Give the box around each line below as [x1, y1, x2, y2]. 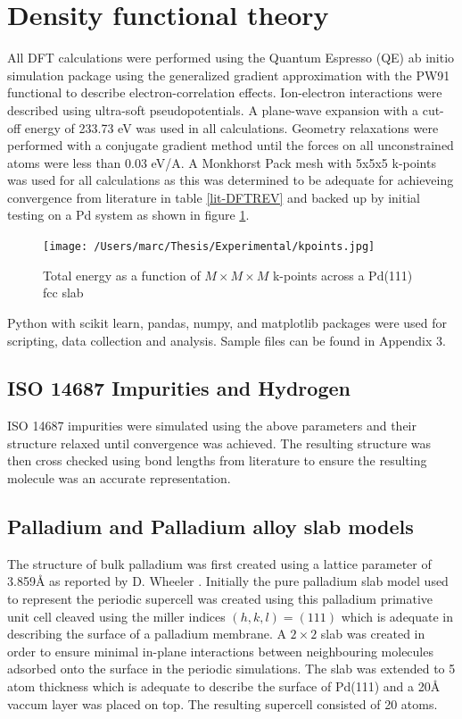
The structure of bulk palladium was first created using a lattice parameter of [7, 554, 432, 573]
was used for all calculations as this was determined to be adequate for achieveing [7, 171, 454, 189]
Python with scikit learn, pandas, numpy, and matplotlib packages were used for [7, 313, 447, 331]
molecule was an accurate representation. [7, 469, 231, 488]
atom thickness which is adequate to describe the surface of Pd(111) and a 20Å [7, 677, 441, 696]
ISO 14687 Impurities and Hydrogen [7, 374, 351, 402]
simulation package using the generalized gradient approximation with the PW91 [7, 65, 450, 84]
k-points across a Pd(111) [272, 265, 413, 284]
